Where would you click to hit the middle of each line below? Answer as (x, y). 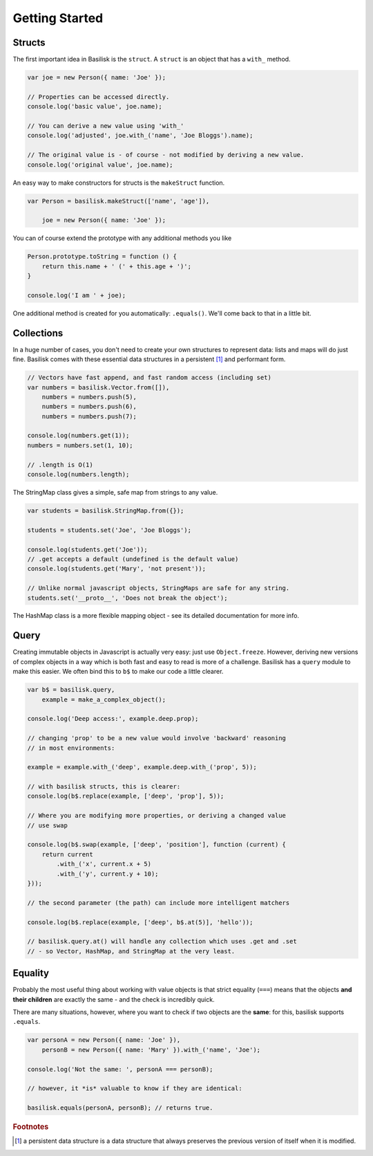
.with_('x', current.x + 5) (104, 864)
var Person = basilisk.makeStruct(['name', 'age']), (118, 201)
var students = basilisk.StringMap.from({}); (106, 511)
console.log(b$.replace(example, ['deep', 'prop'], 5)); (126, 796)
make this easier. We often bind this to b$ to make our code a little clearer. (118, 672)
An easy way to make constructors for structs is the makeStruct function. (119, 183)
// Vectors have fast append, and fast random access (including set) (150, 378)
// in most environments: (71, 748)
